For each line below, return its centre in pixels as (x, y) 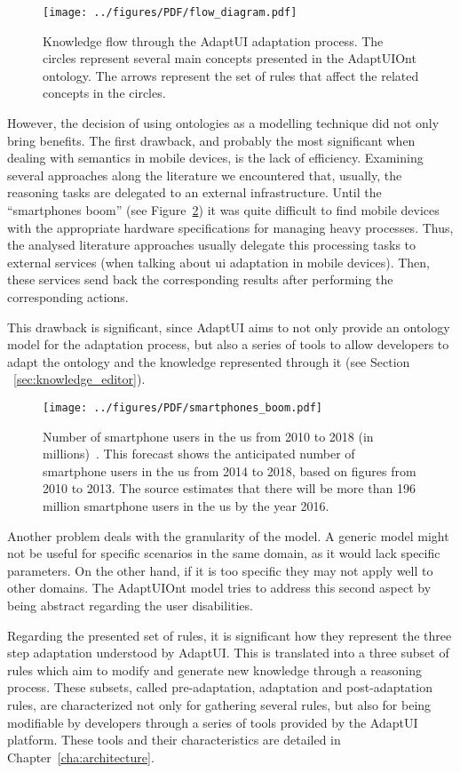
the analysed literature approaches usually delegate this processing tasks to (212, 245)
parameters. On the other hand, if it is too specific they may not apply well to (220, 570)
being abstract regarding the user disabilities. (130, 605)
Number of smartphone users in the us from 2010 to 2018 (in (208, 436)
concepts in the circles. (104, 93)
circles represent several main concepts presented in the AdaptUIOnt (230, 58)
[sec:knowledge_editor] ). (79, 379)
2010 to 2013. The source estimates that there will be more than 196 (229, 488)
